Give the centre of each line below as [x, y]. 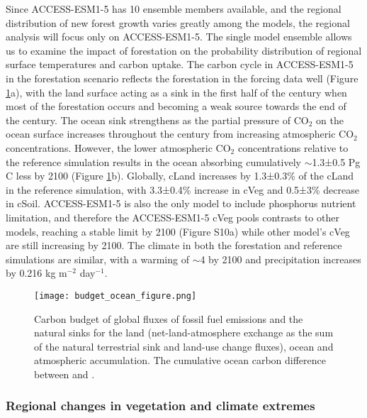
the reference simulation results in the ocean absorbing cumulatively [153, 161]
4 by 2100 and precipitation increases [281, 259]
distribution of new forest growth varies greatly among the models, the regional [178, 22]
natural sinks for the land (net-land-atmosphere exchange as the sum [184, 332]
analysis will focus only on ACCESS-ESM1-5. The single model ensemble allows [179, 37]
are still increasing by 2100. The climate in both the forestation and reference [174, 245]
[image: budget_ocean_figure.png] [115, 296]
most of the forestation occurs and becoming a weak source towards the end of [176, 106]
